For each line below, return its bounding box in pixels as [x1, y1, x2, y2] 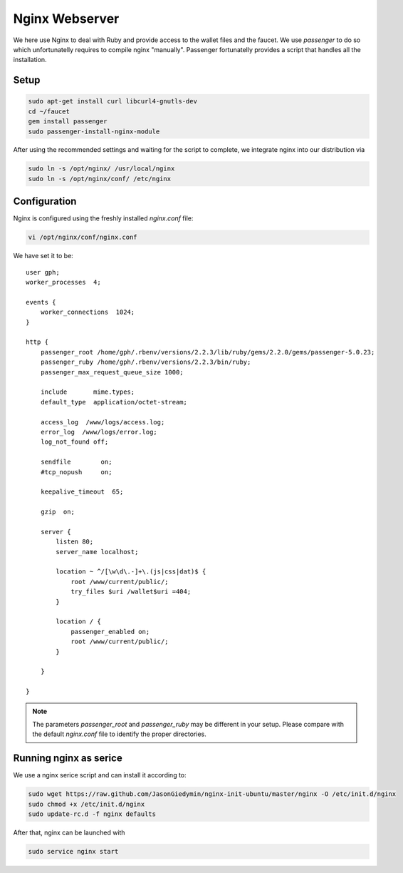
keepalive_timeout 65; [40, 488, 124, 496]
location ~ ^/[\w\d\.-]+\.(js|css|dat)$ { [56, 568, 206, 576]
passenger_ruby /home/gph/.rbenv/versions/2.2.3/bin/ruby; [40, 358, 251, 367]
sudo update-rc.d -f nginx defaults [28, 810, 157, 818]
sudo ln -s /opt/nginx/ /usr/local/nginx [28, 165, 175, 173]
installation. [13, 56, 47, 64]
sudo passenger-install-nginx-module [28, 127, 160, 136]
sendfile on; [40, 458, 112, 466]
